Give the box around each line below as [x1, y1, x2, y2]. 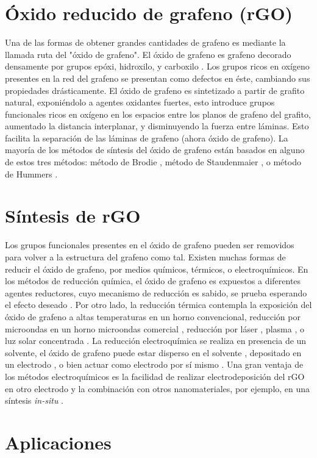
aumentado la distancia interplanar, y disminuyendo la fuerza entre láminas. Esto [5, 120, 309, 132]
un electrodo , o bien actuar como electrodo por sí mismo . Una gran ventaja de [5, 358, 304, 371]
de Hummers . [5, 167, 58, 180]
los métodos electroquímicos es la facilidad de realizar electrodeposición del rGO [5, 370, 305, 382]
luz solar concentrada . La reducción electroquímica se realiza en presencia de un [5, 334, 307, 347]
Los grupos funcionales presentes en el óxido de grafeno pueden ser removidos [5, 238, 294, 251]
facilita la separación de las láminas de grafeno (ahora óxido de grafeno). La [5, 131, 288, 144]
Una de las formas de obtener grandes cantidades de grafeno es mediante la [5, 36, 286, 49]
